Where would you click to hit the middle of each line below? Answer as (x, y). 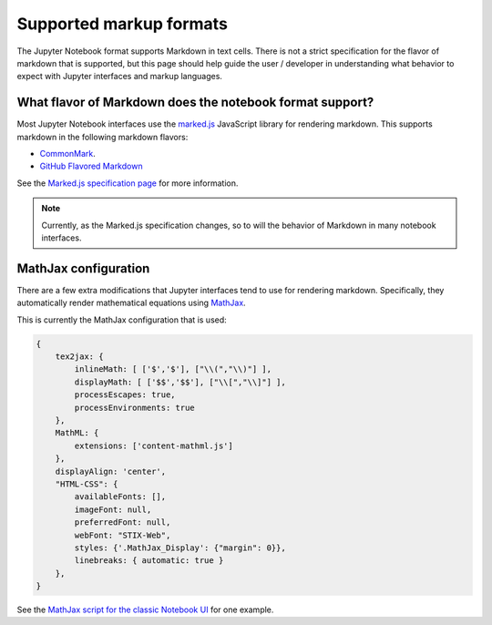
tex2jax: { (79, 357)
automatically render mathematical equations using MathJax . (131, 303)
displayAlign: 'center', (111, 471)
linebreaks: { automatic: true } (149, 561)
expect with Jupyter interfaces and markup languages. (120, 77)
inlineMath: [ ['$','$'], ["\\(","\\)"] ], (173, 369)
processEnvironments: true (134, 407)
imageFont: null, (113, 509)
